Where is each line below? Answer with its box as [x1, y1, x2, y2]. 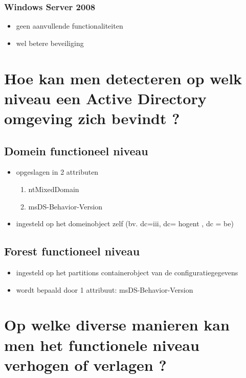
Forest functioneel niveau [4, 243, 140, 259]
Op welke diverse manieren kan [4, 314, 230, 335]
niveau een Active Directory [4, 87, 207, 108]
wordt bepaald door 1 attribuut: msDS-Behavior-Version [16, 284, 193, 295]
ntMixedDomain [28, 183, 79, 194]
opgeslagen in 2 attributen [16, 167, 99, 177]
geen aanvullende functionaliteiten [16, 20, 123, 31]
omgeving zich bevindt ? [4, 107, 180, 128]
